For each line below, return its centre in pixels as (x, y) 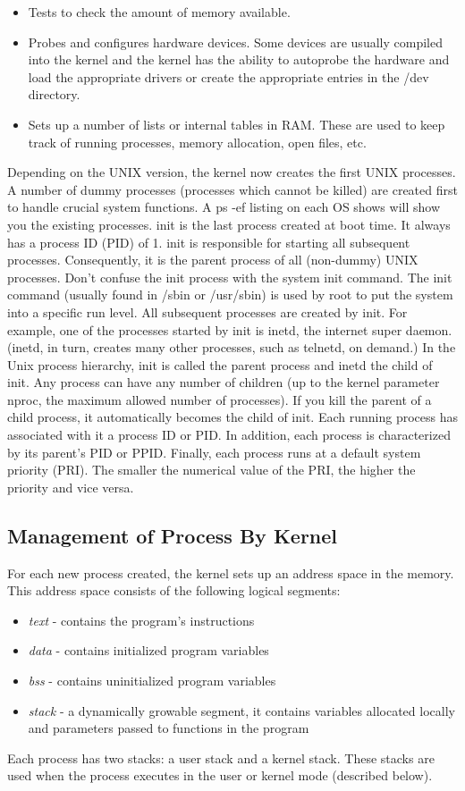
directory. (54, 94)
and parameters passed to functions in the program (169, 728)
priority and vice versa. (71, 487)
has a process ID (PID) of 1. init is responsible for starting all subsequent (209, 242)
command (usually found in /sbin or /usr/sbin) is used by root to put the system (230, 295)
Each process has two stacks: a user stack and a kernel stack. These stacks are (221, 757)
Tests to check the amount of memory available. (159, 12)
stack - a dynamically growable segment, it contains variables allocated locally (241, 710)
